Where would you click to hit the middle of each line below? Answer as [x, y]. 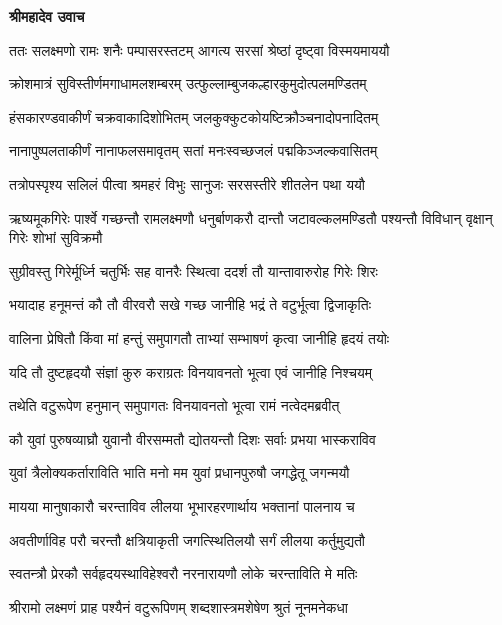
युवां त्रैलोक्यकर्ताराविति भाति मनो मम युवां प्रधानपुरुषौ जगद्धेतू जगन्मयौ [179, 472]
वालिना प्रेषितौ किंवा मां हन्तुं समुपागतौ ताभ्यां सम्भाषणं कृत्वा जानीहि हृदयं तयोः [199, 337]
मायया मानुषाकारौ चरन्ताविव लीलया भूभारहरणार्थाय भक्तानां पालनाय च [182, 505]
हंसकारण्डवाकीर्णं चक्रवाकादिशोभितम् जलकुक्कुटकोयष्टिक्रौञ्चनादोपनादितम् [194, 116]
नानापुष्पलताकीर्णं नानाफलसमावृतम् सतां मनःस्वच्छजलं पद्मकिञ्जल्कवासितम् [193, 150]
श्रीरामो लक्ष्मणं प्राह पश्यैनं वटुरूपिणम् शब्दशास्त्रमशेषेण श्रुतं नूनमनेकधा [179, 606]
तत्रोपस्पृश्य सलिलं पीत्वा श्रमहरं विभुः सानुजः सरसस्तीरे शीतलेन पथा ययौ [187, 183]
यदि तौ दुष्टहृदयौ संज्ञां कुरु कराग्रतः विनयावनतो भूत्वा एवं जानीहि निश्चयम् [190, 371]
